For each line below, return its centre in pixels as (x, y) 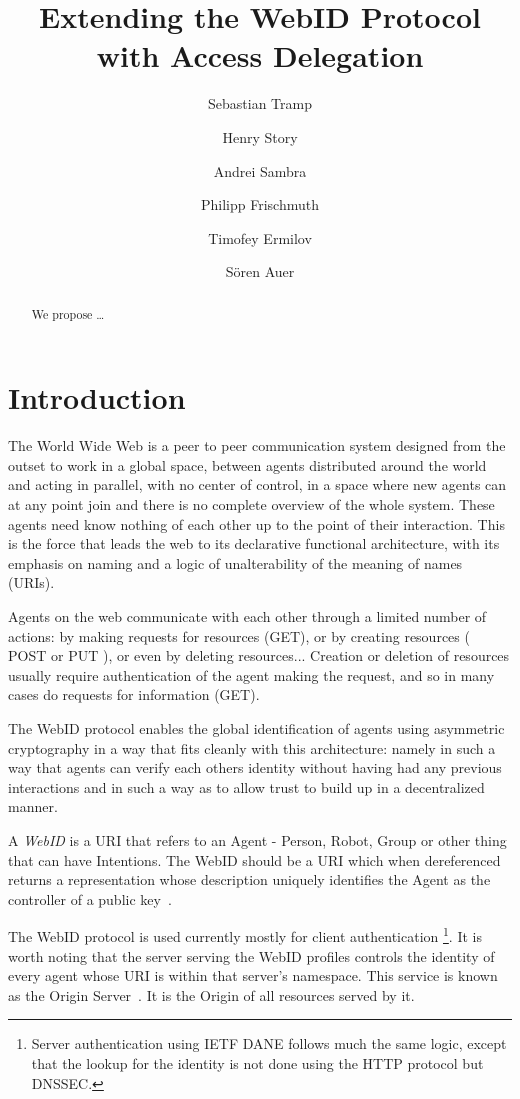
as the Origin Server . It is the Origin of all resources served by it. (211, 994)
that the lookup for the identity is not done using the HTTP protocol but (257, 1062)
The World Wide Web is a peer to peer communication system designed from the (257, 445)
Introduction (97, 397)
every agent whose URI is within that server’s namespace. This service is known (253, 975)
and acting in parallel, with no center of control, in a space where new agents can (257, 484)
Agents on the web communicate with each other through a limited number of (247, 616)
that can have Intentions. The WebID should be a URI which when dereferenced (254, 859)
